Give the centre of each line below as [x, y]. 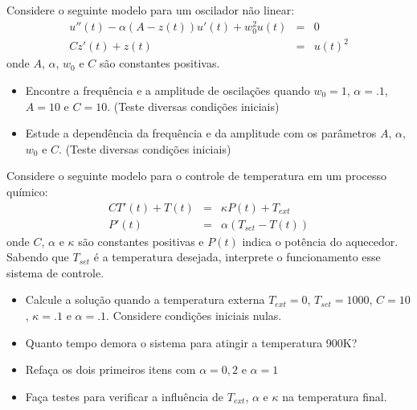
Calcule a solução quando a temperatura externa [145, 299]
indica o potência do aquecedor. [320, 241]
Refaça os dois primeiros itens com [110, 369]
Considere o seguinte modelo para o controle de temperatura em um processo [196, 176]
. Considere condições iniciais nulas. [194, 315]
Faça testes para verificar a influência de [125, 396]
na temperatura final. [335, 396]
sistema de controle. [55, 272]
